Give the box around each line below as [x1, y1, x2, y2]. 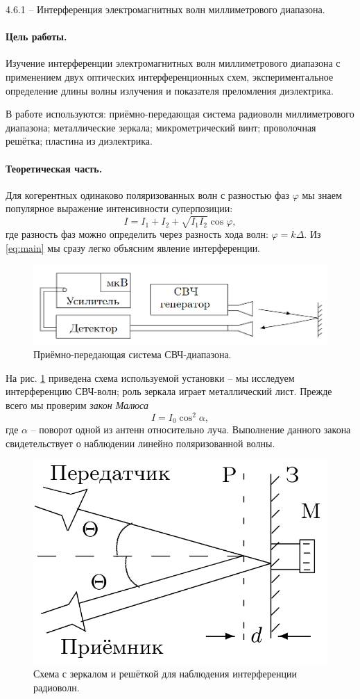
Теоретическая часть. [6, 161, 103, 175]
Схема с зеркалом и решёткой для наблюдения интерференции [33, 666, 297, 681]
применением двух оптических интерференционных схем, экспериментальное [6, 69, 334, 83]
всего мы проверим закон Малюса [6, 398, 148, 412]
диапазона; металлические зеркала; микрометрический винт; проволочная [6, 120, 316, 134]
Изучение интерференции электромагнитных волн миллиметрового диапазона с [6, 56, 341, 70]
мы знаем [302, 187, 342, 202]
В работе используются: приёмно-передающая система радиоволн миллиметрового [6, 106, 354, 121]
